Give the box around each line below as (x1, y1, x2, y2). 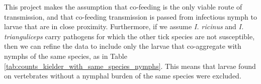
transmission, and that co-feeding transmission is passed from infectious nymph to (4, 11, 257, 22)
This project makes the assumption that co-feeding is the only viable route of (4, 2, 242, 12)
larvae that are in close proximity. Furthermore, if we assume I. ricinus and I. (4, 21, 244, 32)
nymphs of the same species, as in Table (4, 50, 127, 61)
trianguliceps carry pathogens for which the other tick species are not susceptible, (4, 31, 255, 41)
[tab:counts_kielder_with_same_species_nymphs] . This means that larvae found (4, 60, 256, 71)
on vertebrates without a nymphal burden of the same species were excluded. (4, 70, 241, 81)
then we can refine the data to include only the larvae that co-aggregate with (4, 41, 241, 51)
